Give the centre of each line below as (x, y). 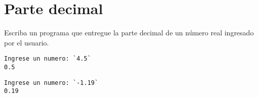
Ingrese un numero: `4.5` (48, 59)
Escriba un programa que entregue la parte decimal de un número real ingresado (129, 33)
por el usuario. (27, 42)
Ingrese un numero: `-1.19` (51, 83)
